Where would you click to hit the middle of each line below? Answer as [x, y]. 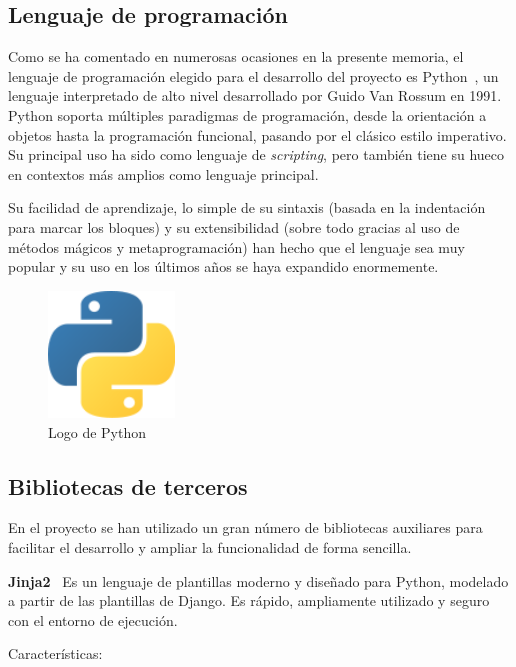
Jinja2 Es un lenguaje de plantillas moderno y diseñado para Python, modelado [258, 580]
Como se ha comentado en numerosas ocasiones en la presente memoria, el [236, 56]
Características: [55, 653]
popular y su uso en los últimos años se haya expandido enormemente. [223, 266]
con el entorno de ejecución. [93, 619]
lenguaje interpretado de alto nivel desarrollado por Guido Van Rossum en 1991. [255, 95]
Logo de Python [97, 431]
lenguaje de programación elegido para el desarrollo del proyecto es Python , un [253, 75]
